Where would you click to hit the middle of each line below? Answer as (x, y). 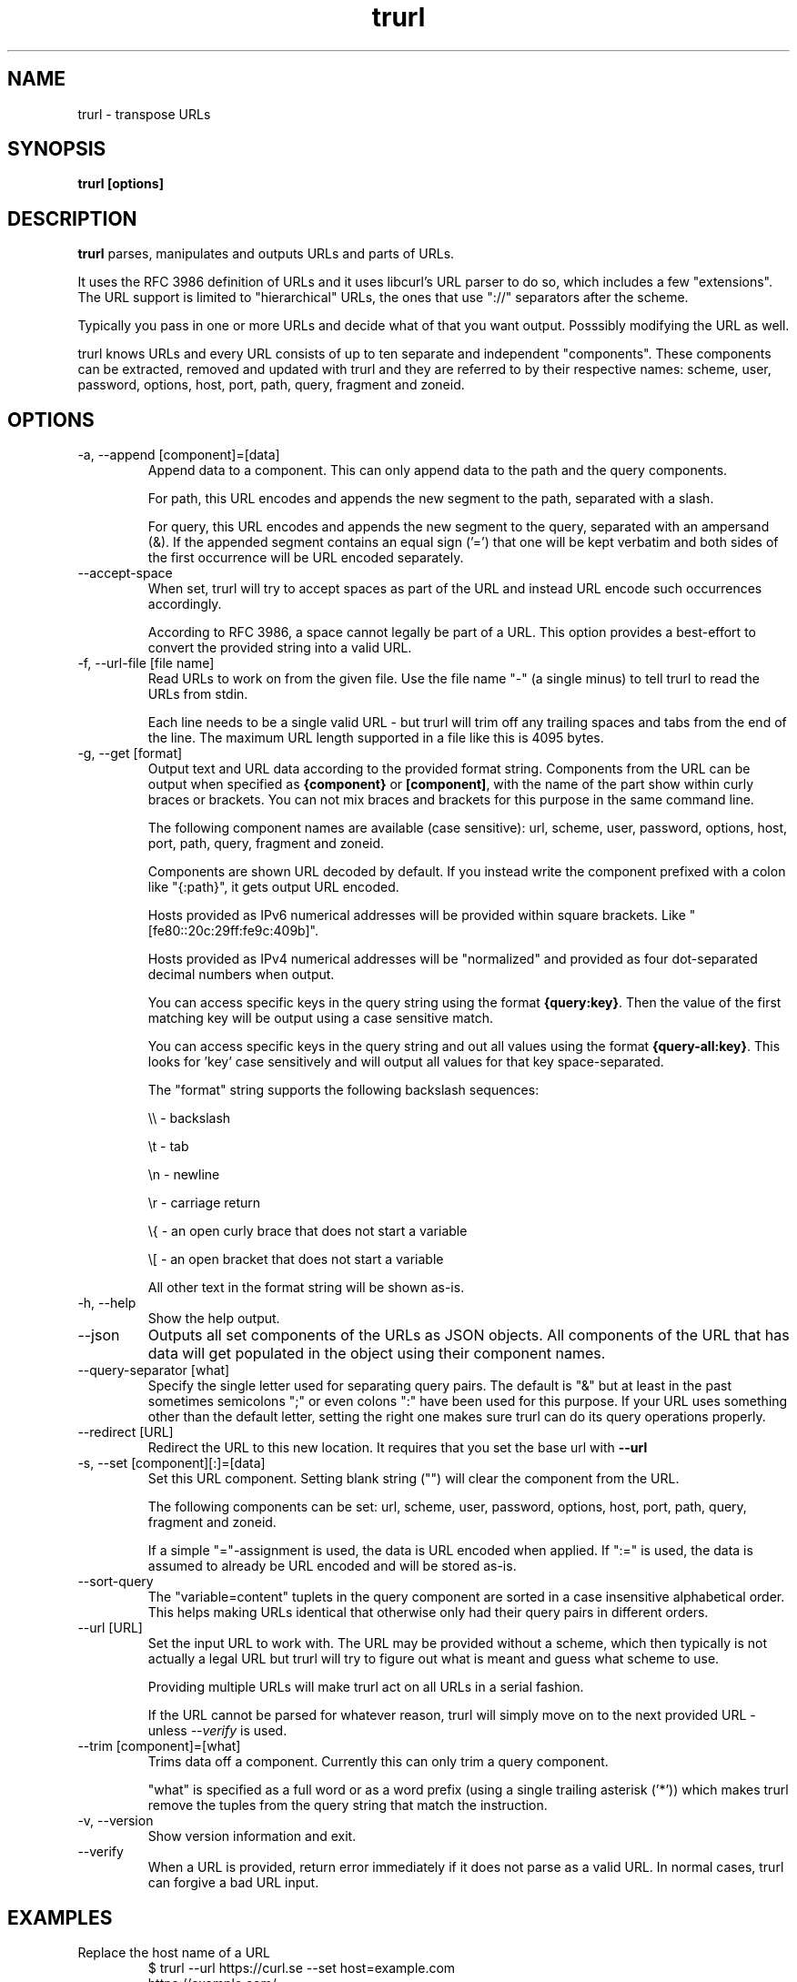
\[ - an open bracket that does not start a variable (296, 1259)
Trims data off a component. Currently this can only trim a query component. (378, 1762)
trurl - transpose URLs (144, 114)
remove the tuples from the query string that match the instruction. (348, 1805)
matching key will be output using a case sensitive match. (321, 1018)
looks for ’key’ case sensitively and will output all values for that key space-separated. (406, 1062)
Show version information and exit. (252, 1836)
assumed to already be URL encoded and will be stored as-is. (332, 1566)
